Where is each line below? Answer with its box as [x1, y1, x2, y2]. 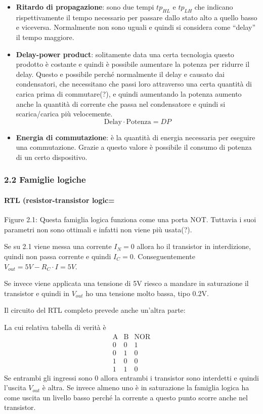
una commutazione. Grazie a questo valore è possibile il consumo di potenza [16, 142, 252, 152]
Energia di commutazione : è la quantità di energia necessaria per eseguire [16, 132, 255, 142]
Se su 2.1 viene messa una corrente [4, 241, 112, 252]
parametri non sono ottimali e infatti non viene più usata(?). [4, 224, 192, 234]
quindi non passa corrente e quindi [4, 251, 111, 261]
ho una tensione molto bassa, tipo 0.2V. [85, 287, 209, 298]
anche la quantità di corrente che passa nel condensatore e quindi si [16, 98, 226, 109]
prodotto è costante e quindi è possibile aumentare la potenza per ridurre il [16, 59, 250, 69]
